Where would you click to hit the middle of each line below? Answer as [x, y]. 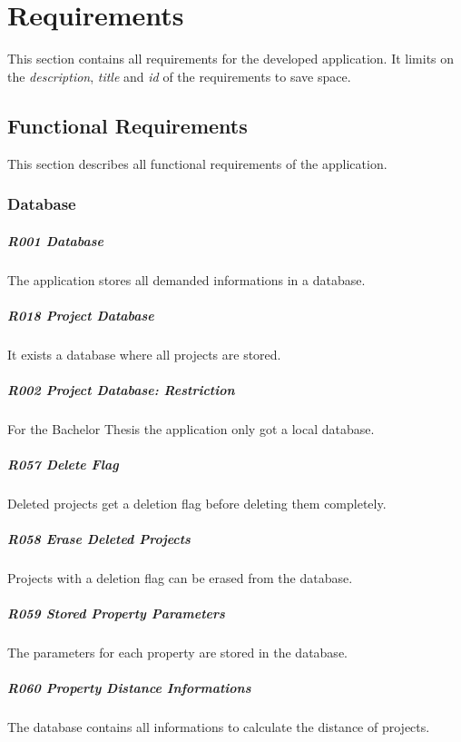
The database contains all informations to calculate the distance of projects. [219, 727]
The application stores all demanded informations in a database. [186, 279]
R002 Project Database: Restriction [121, 389]
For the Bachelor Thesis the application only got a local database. [191, 428]
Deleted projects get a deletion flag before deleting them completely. [197, 503]
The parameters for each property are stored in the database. [177, 653]
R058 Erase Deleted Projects [99, 539]
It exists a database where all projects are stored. [144, 354]
